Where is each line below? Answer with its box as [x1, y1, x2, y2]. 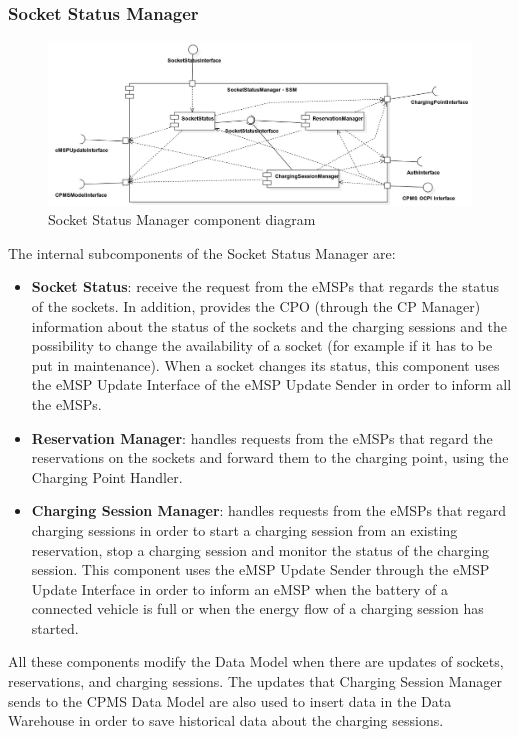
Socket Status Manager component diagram [48, 209, 316, 230]
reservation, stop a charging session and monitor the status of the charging [31, 539, 490, 560]
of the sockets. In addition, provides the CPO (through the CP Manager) [31, 295, 481, 316]
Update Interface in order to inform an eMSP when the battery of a [31, 578, 448, 599]
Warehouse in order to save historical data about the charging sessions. [8, 710, 444, 731]
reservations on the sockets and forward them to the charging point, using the [31, 447, 509, 468]
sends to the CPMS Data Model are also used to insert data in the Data [8, 690, 452, 711]
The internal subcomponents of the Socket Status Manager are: [8, 242, 396, 263]
